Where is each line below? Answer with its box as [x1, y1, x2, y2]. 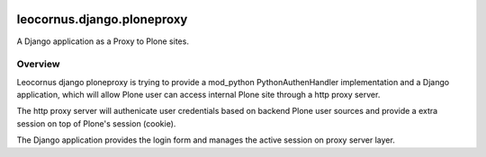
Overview [16, 58, 60, 71]
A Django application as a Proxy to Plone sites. [16, 36, 189, 47]
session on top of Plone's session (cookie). [16, 118, 176, 129]
